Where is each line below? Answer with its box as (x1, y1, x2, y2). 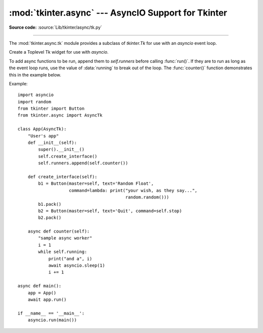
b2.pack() (38, 215, 62, 220)
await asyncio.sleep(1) (48, 263, 105, 268)
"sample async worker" (38, 235, 93, 241)
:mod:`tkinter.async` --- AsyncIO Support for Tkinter (9, 7, 227, 18)
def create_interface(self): (27, 174, 97, 179)
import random (18, 99, 51, 104)
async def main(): (18, 283, 62, 289)
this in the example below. (9, 72, 61, 78)
